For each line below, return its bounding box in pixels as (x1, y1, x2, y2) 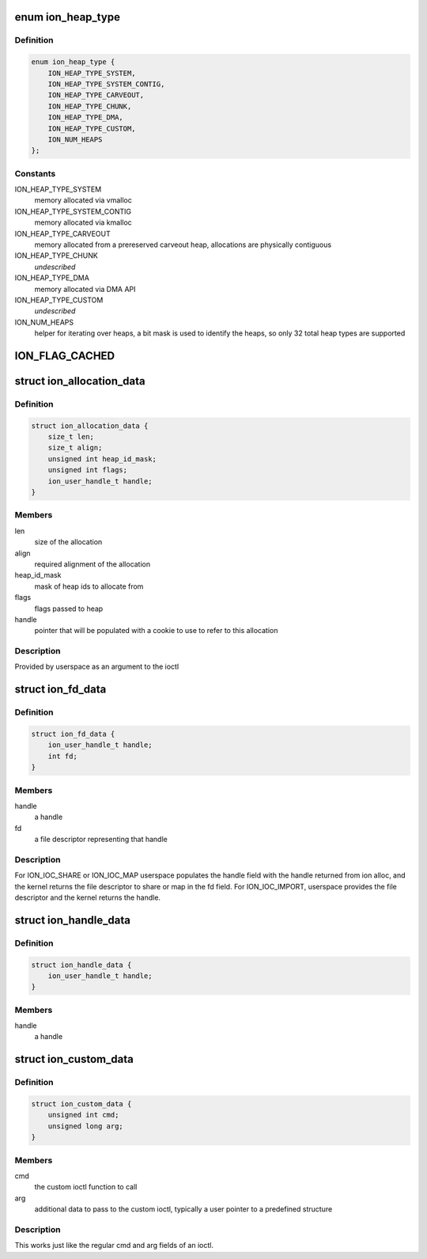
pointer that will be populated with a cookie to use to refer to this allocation (34, 626, 278, 635)
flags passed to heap (34, 604, 104, 613)
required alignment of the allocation (34, 559, 151, 569)
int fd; (47, 752, 78, 760)
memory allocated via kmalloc (34, 218, 132, 227)
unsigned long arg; (47, 1121, 124, 1131)
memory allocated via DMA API (34, 284, 136, 294)
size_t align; (47, 443, 103, 453)
